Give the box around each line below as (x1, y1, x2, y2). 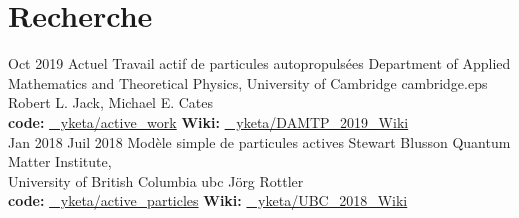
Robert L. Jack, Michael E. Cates (8, 92, 214, 113)
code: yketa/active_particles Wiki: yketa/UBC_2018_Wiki (8, 190, 408, 211)
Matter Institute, (8, 151, 112, 172)
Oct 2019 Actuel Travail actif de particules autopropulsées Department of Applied (8, 53, 511, 74)
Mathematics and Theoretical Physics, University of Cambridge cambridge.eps (8, 72, 488, 93)
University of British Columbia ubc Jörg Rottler (8, 170, 304, 191)
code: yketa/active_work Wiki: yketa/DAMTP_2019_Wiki (8, 111, 409, 132)
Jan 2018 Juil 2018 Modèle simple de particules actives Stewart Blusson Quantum (8, 131, 511, 152)
